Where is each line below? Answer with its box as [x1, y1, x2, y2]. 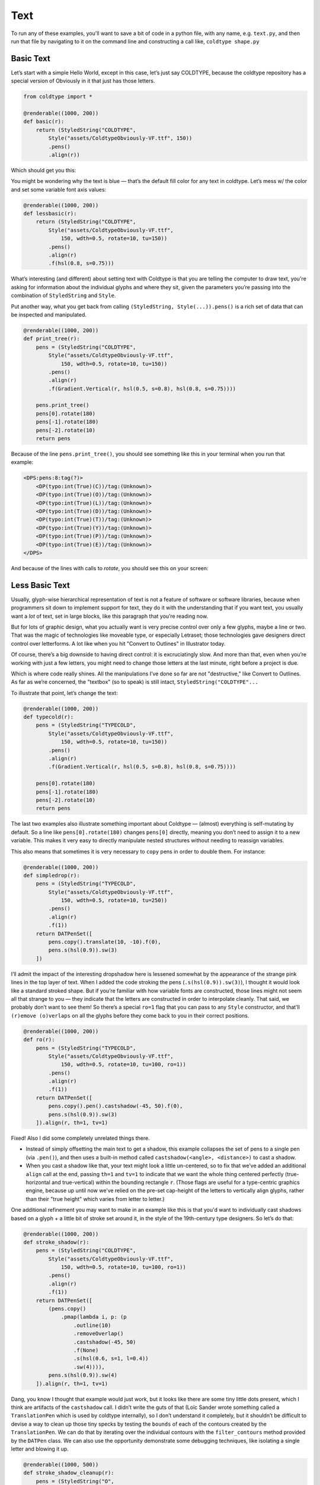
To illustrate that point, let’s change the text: [11, 689, 118, 696]
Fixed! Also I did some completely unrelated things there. [11, 1135, 151, 1142]
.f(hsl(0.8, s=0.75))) [48, 260, 115, 267]
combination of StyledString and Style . [11, 292, 116, 299]
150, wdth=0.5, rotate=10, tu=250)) [60, 897, 168, 904]
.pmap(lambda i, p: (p [60, 1313, 127, 1320]
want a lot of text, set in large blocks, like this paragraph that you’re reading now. [11, 612, 209, 620]
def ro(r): [23, 1037, 55, 1043]
